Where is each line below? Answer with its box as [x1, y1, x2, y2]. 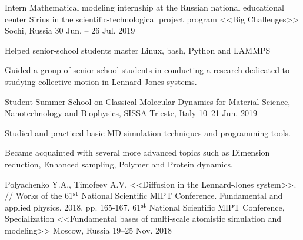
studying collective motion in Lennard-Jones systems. [5, 75, 197, 87]
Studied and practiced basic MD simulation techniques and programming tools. [5, 126, 291, 139]
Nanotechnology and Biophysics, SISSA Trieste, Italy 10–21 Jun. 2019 [5, 107, 257, 119]
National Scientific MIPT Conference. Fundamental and [81, 189, 283, 202]
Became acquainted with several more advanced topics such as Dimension [5, 146, 270, 159]
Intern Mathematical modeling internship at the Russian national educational [5, 1, 285, 13]
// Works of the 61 [5, 189, 74, 202]
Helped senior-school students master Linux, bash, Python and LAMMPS [5, 44, 271, 56]
